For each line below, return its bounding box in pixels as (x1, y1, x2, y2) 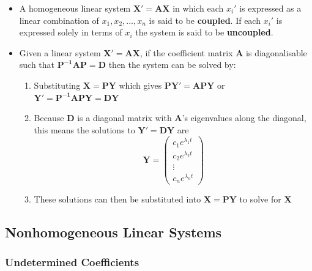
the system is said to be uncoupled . (135, 26, 273, 39)
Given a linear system (19, 46, 101, 59)
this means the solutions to (34, 123, 135, 136)
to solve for (239, 193, 281, 206)
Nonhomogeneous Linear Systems (5, 223, 222, 242)
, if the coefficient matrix (139, 46, 233, 59)
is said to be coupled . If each (149, 13, 261, 26)
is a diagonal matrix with (77, 111, 172, 124)
